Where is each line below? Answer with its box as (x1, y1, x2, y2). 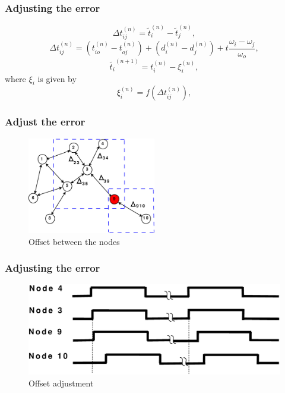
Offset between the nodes (28, 235, 120, 247)
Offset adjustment (28, 376, 94, 389)
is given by (37, 72, 77, 84)
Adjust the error (5, 114, 85, 129)
